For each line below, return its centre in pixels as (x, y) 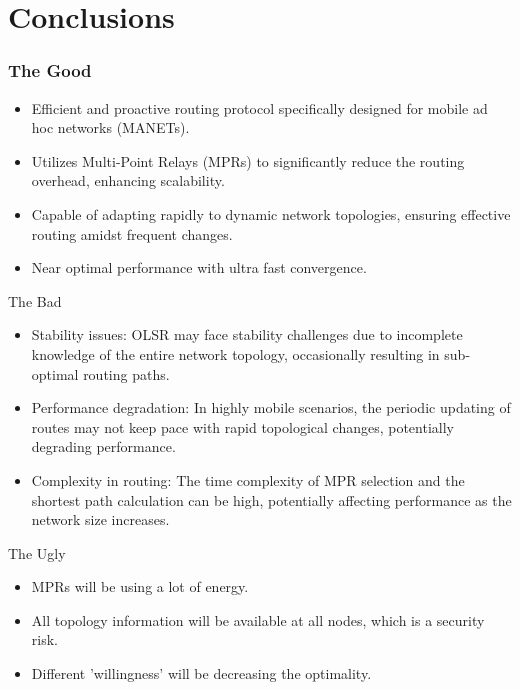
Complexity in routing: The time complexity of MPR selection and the (248, 479)
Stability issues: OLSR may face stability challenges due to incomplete (247, 334)
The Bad (35, 300)
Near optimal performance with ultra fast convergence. (199, 267)
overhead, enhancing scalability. (128, 180)
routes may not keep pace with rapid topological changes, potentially (242, 426)
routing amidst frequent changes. (132, 233)
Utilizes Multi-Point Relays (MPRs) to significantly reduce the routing (248, 160)
